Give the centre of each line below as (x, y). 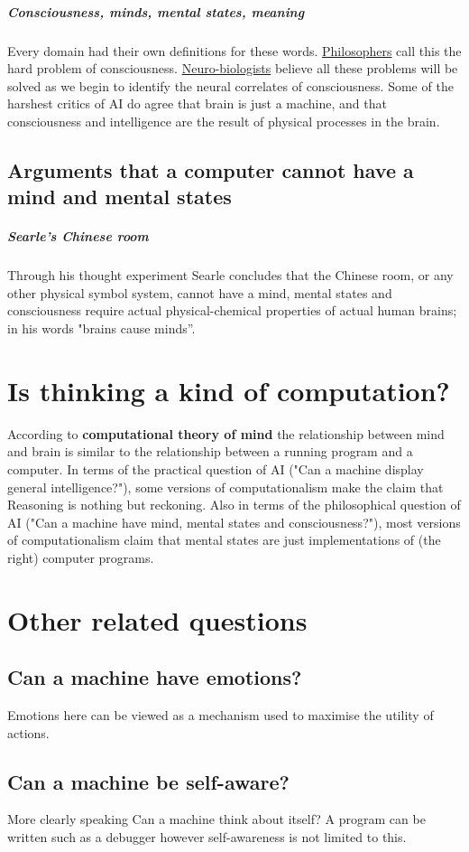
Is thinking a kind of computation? (229, 390)
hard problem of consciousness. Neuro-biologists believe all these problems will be (233, 68)
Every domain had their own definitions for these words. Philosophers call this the (234, 50)
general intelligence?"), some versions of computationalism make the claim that (225, 487)
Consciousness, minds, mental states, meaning (156, 11)
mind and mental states (120, 197)
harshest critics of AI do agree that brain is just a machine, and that (197, 103)
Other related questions (157, 619)
